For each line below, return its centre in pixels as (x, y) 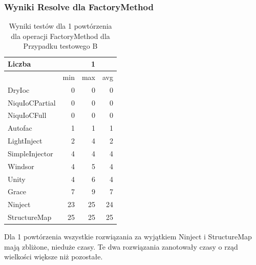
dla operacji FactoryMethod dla (60, 36)
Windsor (21, 166)
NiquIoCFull (27, 115)
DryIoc (19, 89)
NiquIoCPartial (32, 102)
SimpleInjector (30, 153)
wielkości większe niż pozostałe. (54, 257)
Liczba (19, 64)
